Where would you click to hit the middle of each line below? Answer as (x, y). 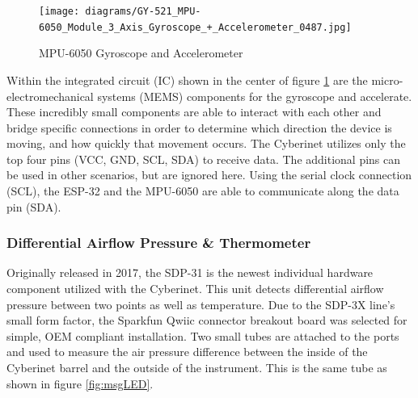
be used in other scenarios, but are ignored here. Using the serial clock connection (209, 175)
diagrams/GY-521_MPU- (143, 11)
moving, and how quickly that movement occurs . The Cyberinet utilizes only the (206, 143)
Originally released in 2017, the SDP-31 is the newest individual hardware (190, 272)
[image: (59, 11)
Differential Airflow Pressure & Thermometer (159, 243)
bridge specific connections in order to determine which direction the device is (199, 127)
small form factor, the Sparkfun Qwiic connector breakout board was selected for (207, 320)
